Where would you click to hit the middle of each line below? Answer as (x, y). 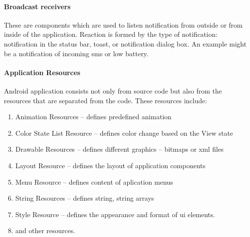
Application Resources (42, 72)
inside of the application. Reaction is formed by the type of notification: (111, 34)
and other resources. (45, 230)
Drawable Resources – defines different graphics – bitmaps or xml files (119, 149)
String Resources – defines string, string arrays (85, 198)
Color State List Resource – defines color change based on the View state (124, 133)
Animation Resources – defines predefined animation (93, 117)
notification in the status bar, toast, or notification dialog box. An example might (125, 43)
